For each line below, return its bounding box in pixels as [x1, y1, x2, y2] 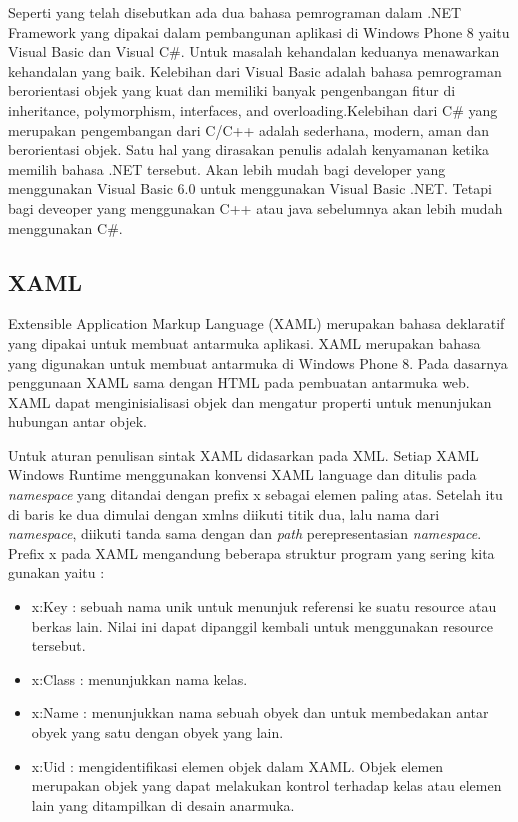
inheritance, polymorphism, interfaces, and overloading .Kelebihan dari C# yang [8, 99, 498, 120]
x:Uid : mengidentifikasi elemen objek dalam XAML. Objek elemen [31, 755, 444, 776]
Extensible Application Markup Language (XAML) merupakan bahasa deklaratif [8, 313, 505, 334]
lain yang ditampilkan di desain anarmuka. [31, 794, 295, 815]
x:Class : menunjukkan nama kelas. [31, 668, 248, 689]
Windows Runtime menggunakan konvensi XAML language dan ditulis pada [8, 464, 477, 485]
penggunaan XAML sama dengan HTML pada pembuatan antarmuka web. [8, 372, 470, 393]
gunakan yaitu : [8, 562, 105, 583]
